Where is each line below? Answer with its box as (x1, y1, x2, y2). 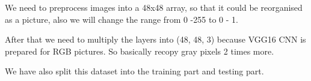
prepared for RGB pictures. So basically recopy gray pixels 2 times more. (5, 44, 274, 57)
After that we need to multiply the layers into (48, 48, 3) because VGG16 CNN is (5, 33, 306, 46)
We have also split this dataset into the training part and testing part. (5, 65, 264, 77)
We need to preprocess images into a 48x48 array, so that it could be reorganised (5, 1, 303, 13)
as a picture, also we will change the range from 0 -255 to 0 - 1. (5, 13, 238, 25)
